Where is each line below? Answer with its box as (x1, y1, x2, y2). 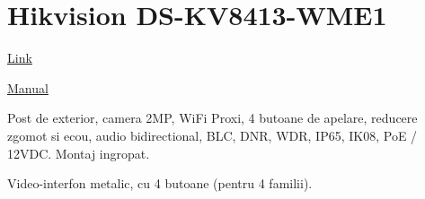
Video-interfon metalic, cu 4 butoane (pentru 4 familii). (7, 174, 313, 193)
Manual (7, 78, 49, 97)
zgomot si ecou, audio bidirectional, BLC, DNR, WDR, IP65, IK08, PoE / (7, 125, 418, 144)
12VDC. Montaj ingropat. (7, 143, 150, 162)
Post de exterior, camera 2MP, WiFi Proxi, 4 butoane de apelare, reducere (7, 108, 418, 127)
